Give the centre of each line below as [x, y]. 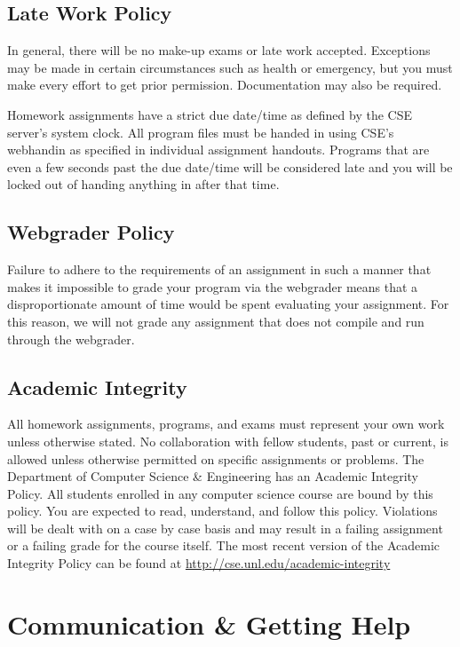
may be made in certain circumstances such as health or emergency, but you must [230, 67]
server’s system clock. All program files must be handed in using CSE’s [201, 132]
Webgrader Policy [91, 232]
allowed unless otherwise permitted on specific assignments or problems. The [216, 458]
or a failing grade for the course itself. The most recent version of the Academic [223, 545]
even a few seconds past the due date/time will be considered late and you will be [230, 166]
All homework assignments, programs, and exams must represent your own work [226, 424]
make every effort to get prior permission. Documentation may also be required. [225, 85]
